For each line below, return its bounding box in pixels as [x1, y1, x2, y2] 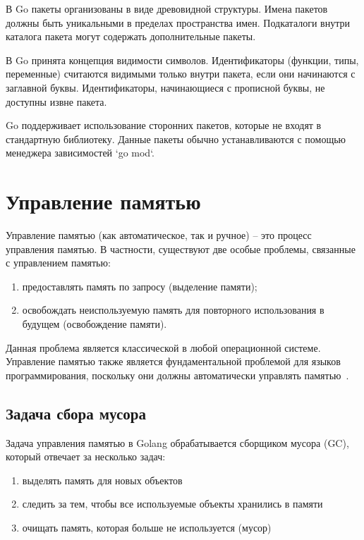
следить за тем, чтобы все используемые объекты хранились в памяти [22, 496, 323, 511]
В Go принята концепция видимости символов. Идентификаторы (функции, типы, [6, 52, 359, 67]
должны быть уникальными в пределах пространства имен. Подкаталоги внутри [6, 15, 350, 30]
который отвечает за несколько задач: [6, 449, 166, 464]
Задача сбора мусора [6, 402, 146, 424]
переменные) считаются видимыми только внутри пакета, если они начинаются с [6, 66, 356, 81]
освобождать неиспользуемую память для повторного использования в [22, 302, 324, 317]
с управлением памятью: [6, 255, 111, 270]
